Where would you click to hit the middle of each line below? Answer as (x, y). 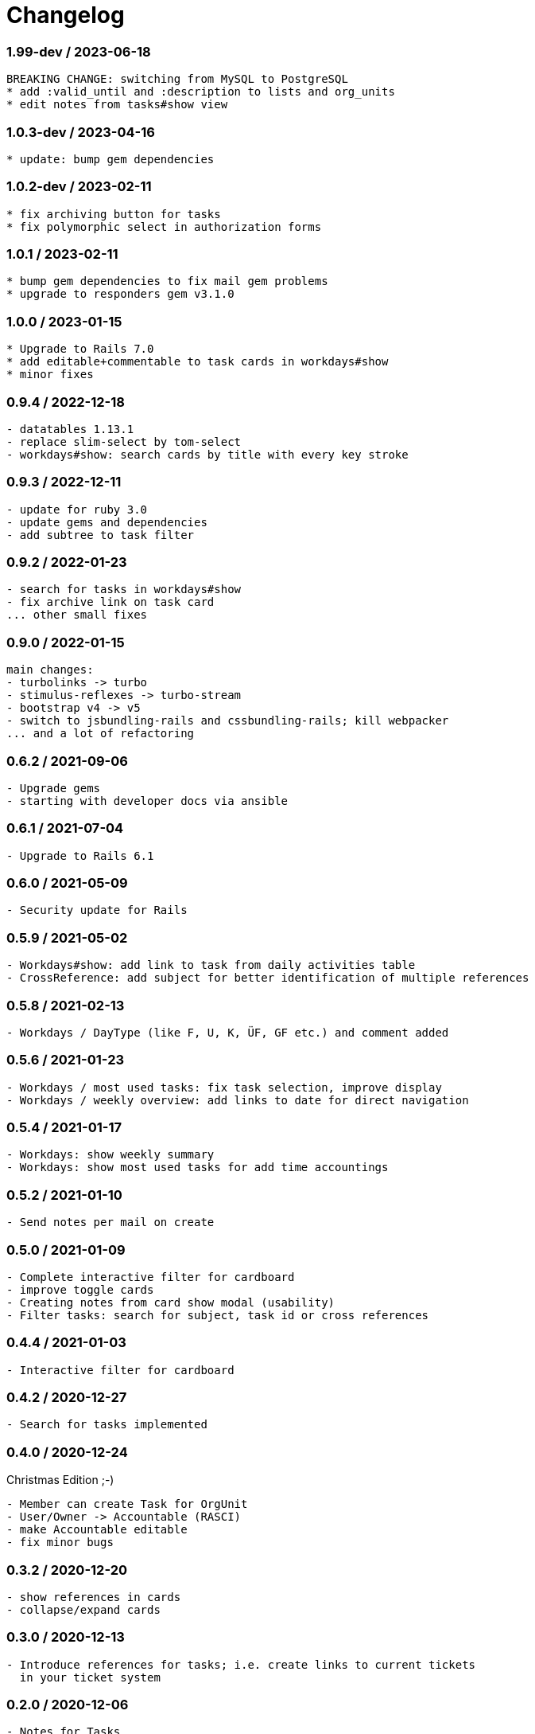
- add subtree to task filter (101, 535)
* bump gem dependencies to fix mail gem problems (167, 281)
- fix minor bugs (60, 1543)
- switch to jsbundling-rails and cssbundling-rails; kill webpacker (228, 721)
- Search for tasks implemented (107, 1425)
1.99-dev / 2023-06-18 (79, 51)
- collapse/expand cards (83, 1609)
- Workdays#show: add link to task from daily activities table (211, 965)
